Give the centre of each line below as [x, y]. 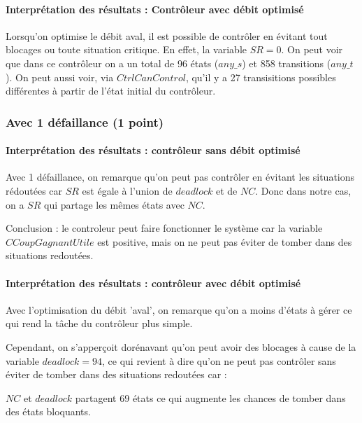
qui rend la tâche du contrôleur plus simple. [99, 323]
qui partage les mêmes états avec [114, 204]
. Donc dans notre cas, [303, 190]
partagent [96, 397]
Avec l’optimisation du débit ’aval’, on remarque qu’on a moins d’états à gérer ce [179, 309]
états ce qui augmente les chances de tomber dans [239, 397]
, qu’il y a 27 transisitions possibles [261, 77]
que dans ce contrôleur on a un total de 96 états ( [112, 63]
